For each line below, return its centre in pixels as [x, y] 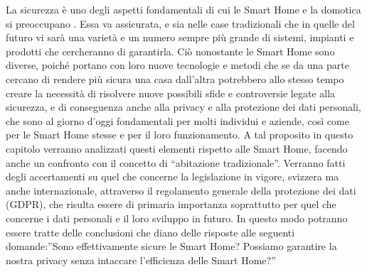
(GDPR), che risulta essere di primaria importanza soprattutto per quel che [171, 204]
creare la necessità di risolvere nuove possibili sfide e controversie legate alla [171, 93]
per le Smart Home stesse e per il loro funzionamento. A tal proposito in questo [180, 135]
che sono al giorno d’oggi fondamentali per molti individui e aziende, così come [177, 120]
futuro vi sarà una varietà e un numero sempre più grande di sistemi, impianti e [180, 37]
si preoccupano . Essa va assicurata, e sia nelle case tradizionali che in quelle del [180, 23]
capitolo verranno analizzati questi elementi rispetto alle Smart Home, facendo [177, 148]
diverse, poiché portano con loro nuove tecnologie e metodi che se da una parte [177, 65]
